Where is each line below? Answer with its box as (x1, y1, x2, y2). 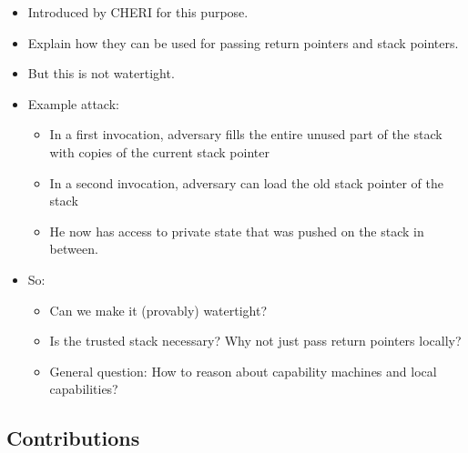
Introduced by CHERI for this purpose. (27, 3, 249, 21)
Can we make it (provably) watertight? (49, 300, 268, 319)
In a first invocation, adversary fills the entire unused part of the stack (49, 125, 443, 144)
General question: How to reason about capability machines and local (49, 361, 437, 380)
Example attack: (27, 94, 119, 113)
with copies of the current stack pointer (49, 142, 270, 161)
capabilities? (49, 379, 118, 398)
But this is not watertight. (27, 64, 175, 83)
